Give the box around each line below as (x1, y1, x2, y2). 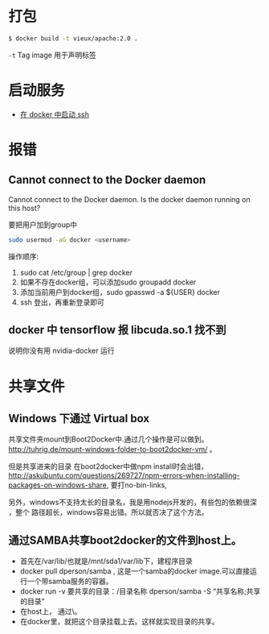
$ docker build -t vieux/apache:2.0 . (8, 34, 138, 43)
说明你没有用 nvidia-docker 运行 (8, 346, 115, 355)
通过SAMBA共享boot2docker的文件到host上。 (8, 533, 243, 547)
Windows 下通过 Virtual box (8, 412, 150, 425)
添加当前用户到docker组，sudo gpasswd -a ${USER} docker (19, 287, 221, 296)
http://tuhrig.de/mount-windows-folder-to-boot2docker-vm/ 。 (8, 445, 217, 454)
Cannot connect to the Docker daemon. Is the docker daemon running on (8, 194, 251, 204)
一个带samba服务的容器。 (26, 577, 113, 586)
